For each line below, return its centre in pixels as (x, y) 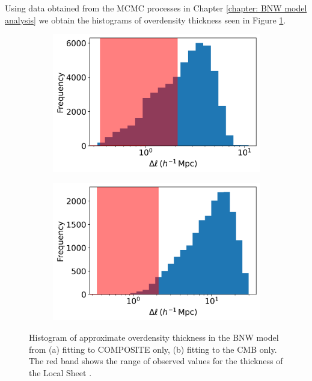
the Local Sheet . (60, 372)
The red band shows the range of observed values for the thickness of (156, 361)
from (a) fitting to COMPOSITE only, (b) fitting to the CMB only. (153, 349)
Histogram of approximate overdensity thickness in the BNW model (154, 337)
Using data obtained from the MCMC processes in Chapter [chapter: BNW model (156, 8)
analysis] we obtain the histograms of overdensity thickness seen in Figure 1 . (145, 20)
